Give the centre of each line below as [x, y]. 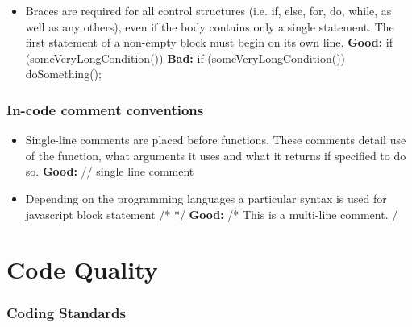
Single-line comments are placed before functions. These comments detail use [216, 140]
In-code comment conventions [105, 109]
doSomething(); [63, 74]
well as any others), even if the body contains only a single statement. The [210, 26]
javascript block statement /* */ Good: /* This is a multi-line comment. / [212, 214]
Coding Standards [66, 313]
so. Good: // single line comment [110, 171]
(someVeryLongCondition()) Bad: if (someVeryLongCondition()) [185, 58]
